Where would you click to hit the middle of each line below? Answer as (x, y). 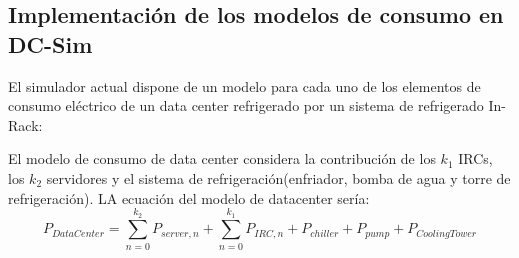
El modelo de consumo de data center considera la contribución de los (222, 158)
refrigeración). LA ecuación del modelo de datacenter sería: (189, 197)
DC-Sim (50, 43)
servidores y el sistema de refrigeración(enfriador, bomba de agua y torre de (278, 177)
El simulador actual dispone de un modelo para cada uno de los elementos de (244, 85)
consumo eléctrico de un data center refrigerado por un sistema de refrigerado (246, 105)
